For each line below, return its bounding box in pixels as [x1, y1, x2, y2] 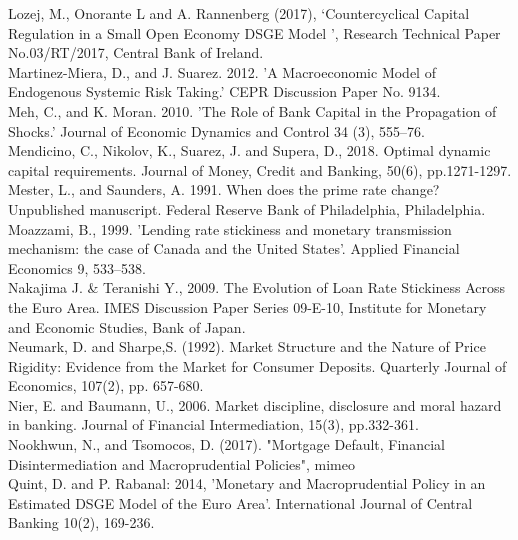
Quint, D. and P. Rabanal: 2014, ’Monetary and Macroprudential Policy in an [8, 473, 486, 494]
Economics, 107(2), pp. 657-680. [8, 375, 204, 396]
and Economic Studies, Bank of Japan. [8, 316, 246, 337]
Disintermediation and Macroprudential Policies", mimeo [8, 453, 355, 474]
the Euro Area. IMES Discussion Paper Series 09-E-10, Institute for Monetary [8, 296, 487, 317]
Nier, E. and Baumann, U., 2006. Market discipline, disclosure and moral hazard [8, 394, 502, 415]
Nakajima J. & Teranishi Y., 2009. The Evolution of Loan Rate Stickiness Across [8, 277, 506, 298]
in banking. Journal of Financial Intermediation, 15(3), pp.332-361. [8, 414, 419, 435]
